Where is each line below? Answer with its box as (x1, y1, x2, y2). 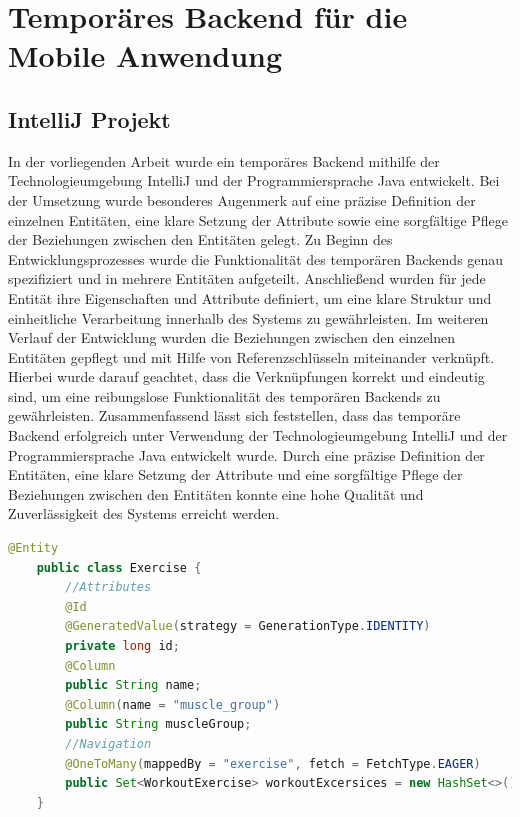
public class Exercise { (36, 560, 202, 575)
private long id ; (65, 639, 180, 654)
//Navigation (65, 736, 152, 751)
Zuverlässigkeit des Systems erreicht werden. (8, 503, 280, 524)
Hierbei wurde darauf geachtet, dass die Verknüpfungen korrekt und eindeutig (8, 366, 485, 387)
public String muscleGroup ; (65, 717, 252, 732)
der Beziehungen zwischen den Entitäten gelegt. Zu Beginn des (8, 229, 393, 250)
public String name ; (65, 678, 202, 693)
